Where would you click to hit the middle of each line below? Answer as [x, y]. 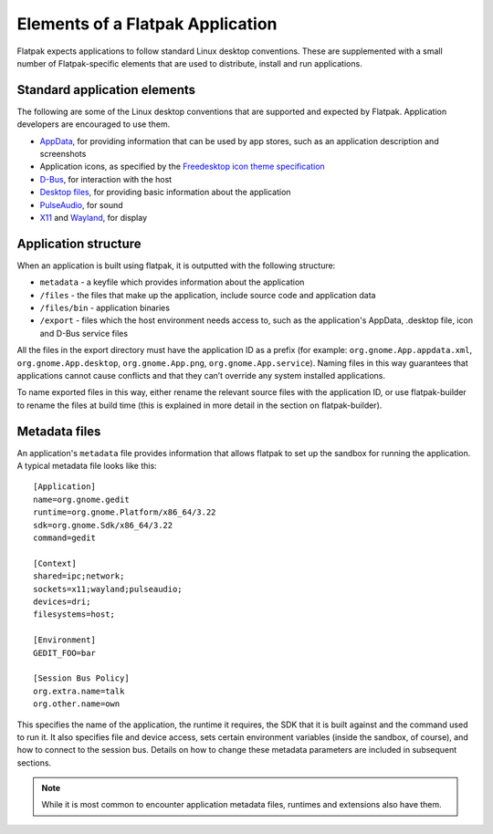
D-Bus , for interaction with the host [106, 179]
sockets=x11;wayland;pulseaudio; [108, 589]
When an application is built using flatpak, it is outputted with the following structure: [176, 266]
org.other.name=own [77, 704]
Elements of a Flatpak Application [147, 24]
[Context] [55, 563]
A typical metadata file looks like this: [87, 466]
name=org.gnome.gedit [81, 499]
